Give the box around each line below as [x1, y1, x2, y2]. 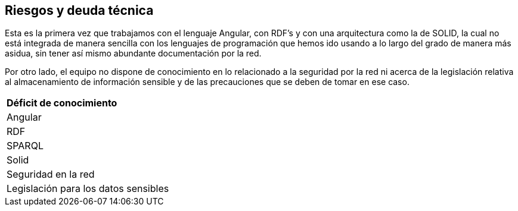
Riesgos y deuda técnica [5, 3, 154, 18]
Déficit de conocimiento [7, 97, 117, 109]
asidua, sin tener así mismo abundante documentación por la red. [5, 48, 262, 59]
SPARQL [7, 140, 44, 152]
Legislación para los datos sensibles [7, 182, 169, 195]
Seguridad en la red [7, 168, 95, 181]
